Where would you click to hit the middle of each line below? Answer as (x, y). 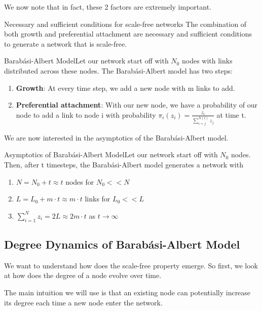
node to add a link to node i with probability (86, 114)
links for (98, 199)
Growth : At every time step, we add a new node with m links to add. (125, 88)
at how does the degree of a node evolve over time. (83, 275)
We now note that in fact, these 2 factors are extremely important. (108, 7)
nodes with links (207, 61)
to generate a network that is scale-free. (66, 43)
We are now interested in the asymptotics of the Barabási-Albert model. (116, 137)
